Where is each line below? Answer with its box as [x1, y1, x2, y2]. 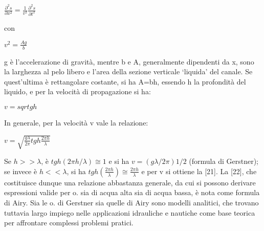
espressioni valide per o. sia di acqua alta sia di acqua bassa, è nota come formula [4, 187, 260, 198]
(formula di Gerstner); [189, 156, 258, 166]
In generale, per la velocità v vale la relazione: [4, 117, 148, 128]
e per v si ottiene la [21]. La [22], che [141, 165, 257, 176]
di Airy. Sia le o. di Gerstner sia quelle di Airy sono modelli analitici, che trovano [4, 197, 259, 207]
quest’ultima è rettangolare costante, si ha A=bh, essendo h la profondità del [4, 76, 246, 87]
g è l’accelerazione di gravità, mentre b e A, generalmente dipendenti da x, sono [4, 56, 254, 67]
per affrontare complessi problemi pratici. [4, 217, 134, 228]
